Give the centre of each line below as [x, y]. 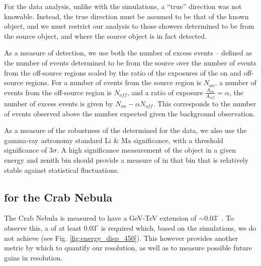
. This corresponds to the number [205, 103]
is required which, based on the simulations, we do [179, 227]
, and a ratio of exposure [165, 92]
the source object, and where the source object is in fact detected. [105, 36]
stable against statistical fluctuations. [62, 170]
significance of [26, 150]
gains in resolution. [33, 257]
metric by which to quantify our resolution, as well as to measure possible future [128, 248]
